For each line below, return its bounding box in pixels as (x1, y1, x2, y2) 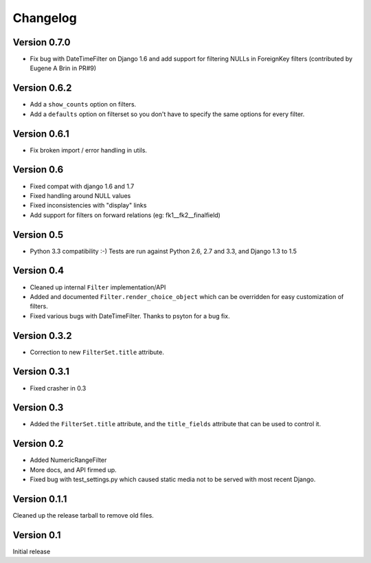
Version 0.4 (12, 265, 65, 276)
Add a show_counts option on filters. (30, 100, 137, 109)
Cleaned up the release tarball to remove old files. (12, 511, 154, 520)
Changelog (12, 10, 77, 25)
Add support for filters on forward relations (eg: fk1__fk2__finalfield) (30, 210, 221, 219)
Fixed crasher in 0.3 (30, 384, 87, 392)
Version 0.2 (12, 438, 64, 450)
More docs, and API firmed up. (30, 465, 117, 474)
